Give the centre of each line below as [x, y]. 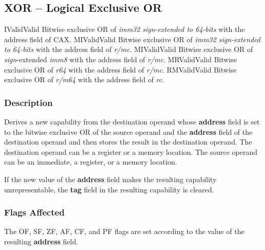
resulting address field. [41, 241]
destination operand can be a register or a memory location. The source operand [131, 151]
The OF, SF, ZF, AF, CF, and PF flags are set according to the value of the [124, 231]
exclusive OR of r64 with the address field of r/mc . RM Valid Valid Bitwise [120, 69]
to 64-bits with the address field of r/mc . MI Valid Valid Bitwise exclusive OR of [129, 49]
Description [28, 102]
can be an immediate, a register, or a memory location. [91, 162]
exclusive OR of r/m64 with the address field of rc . [84, 79]
